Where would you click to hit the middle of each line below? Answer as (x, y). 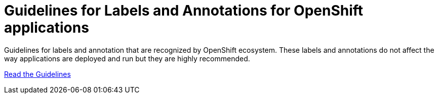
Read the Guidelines (37, 74)
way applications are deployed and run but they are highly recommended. (127, 58)
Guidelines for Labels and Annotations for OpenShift (184, 11)
